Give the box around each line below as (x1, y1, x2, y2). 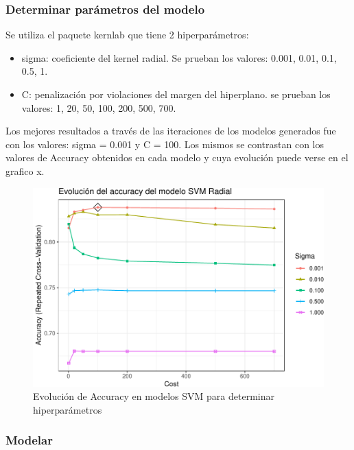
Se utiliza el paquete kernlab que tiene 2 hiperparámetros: (5, 27, 249, 42)
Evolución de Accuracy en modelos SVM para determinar (33, 389, 274, 403)
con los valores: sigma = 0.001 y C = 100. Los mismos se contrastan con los (5, 137, 324, 151)
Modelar (5, 431, 53, 449)
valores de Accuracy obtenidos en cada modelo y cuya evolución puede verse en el (5, 150, 349, 165)
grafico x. (5, 163, 45, 178)
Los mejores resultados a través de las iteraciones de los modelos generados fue (5, 123, 336, 138)
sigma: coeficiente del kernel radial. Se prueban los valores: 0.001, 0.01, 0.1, (21, 50, 337, 64)
